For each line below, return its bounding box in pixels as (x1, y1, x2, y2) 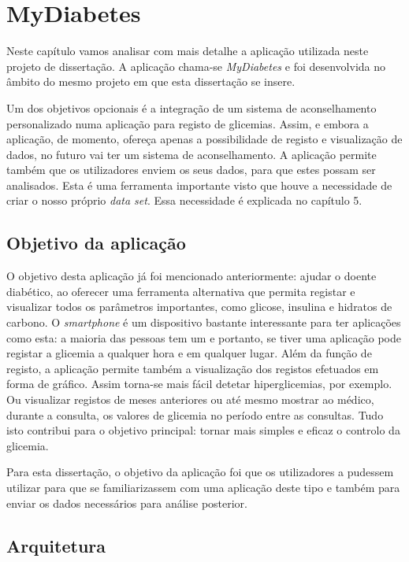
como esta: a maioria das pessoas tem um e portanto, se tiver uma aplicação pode (6, 329, 402, 346)
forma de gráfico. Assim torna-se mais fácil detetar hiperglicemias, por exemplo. (6, 375, 392, 392)
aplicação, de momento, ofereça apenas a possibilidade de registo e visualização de (6, 131, 403, 147)
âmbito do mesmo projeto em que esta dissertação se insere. (6, 73, 296, 90)
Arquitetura (6, 533, 106, 557)
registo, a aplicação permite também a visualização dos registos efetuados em (6, 360, 379, 376)
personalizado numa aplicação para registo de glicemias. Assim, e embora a (6, 115, 369, 131)
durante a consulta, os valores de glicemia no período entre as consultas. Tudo (6, 406, 384, 423)
